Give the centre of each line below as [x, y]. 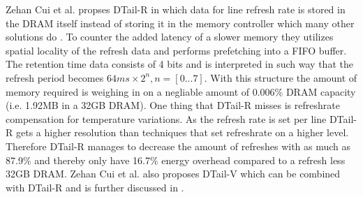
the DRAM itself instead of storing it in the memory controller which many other [180, 23]
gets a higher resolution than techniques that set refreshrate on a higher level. [182, 132]
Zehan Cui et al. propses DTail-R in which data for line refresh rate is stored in [176, 9]
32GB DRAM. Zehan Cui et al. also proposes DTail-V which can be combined [173, 174]
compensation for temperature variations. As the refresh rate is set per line [166, 118]
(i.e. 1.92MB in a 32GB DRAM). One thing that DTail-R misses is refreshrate [173, 105]
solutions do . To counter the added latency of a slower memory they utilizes [170, 37]
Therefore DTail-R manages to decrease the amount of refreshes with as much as [178, 146]
